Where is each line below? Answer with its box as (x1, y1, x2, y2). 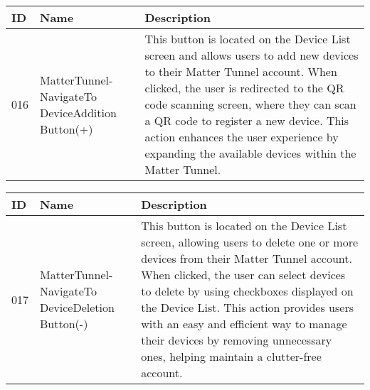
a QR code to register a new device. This (144, 112, 349, 129)
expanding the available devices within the (144, 145, 356, 161)
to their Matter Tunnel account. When (144, 63, 337, 80)
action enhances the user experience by (144, 129, 339, 145)
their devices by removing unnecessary (141, 332, 332, 348)
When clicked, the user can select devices (141, 266, 346, 283)
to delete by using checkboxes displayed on (141, 283, 354, 299)
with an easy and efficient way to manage (141, 315, 347, 332)
